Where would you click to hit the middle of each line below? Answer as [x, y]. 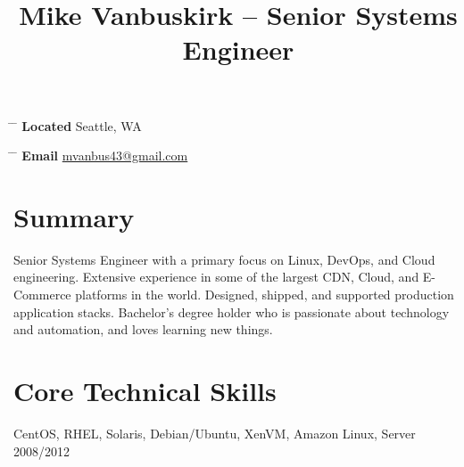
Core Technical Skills [145, 391]
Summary [74, 216]
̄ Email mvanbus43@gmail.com [101, 156]
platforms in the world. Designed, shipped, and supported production [265, 295]
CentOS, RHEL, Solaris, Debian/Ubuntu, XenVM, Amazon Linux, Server [215, 433]
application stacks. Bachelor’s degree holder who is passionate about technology [232, 311]
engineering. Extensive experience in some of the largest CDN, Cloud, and [216, 277]
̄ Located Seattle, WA [78, 125]
